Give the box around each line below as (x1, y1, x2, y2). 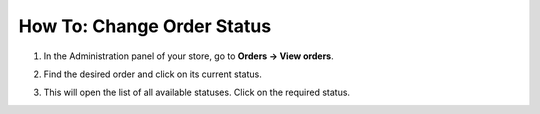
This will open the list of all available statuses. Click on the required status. (43, 86, 350, 99)
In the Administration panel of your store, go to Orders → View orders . (43, 50, 334, 62)
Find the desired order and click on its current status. (43, 68, 262, 80)
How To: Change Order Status (18, 15, 272, 37)
